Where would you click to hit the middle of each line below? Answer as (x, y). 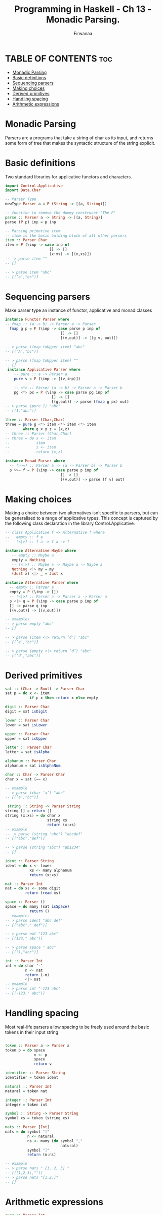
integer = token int (26, 1105)
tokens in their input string (32, 1032)
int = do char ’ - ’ (24, 966)
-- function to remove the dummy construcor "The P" (61, 213)
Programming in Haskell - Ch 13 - (83, 9)
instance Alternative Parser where (42, 583)
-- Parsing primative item (33, 231)
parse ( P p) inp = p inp (31, 222)
